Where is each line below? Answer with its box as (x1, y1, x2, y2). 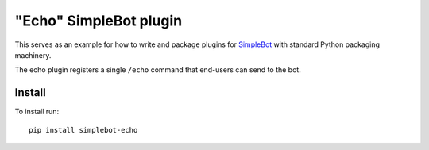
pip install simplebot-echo (29, 125, 138, 134)
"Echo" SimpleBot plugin (14, 12, 183, 29)
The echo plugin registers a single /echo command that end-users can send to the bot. (14, 65, 301, 75)
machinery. (14, 50, 52, 60)
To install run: (14, 107, 60, 117)
